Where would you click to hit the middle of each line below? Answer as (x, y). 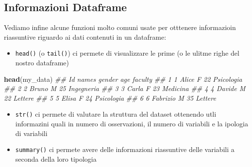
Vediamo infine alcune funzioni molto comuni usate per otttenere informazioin (120, 27)
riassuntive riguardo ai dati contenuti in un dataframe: (85, 37)
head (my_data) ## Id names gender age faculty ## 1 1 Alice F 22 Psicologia (123, 79)
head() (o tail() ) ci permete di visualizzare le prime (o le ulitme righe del (127, 53)
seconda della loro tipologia (56, 159)
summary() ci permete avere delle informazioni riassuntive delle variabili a (125, 149)
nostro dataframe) (42, 63)
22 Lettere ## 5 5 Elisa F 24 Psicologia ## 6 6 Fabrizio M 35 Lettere (110, 98)
